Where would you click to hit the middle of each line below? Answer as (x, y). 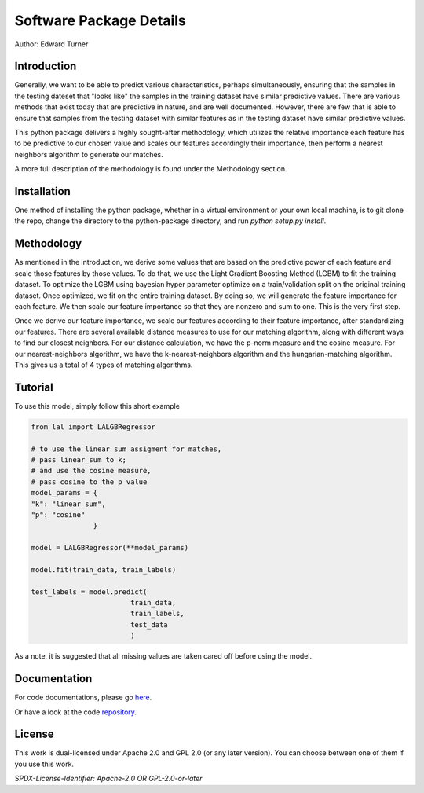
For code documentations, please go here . (83, 698)
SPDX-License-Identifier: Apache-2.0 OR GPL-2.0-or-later (108, 779)
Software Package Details (100, 20)
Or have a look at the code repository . (76, 712)
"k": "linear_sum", (68, 504)
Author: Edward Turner (51, 44)
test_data (149, 624)
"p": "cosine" (58, 514)
